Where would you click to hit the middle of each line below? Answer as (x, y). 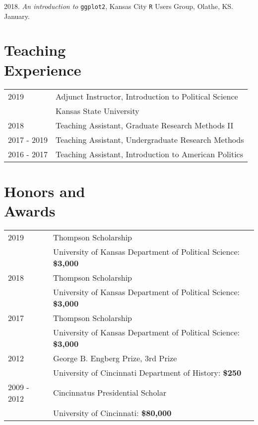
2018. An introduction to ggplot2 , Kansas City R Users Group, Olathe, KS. (119, 6)
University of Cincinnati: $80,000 (112, 413)
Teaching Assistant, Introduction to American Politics (149, 154)
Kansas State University (97, 110)
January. (17, 16)
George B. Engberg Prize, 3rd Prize (115, 358)
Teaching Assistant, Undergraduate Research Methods (150, 139)
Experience (43, 69)
